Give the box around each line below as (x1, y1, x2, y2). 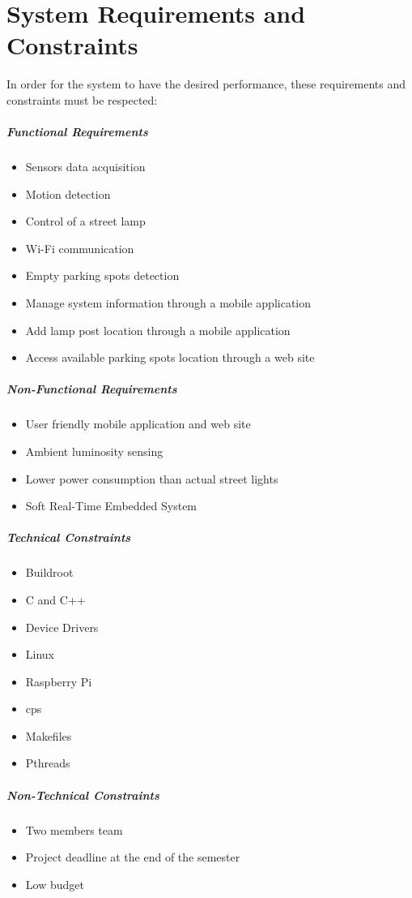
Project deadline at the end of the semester (25, 849, 240, 866)
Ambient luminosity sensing (25, 442, 164, 459)
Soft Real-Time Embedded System (25, 497, 198, 514)
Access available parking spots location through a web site (25, 349, 315, 366)
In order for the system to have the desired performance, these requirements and (6, 75, 406, 92)
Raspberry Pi (25, 672, 92, 690)
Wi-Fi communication (25, 239, 134, 256)
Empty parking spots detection (25, 267, 180, 284)
